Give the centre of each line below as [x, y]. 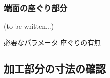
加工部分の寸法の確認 [55, 68]
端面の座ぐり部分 [36, 8]
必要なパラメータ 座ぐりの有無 [53, 42]
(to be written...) [29, 26]
